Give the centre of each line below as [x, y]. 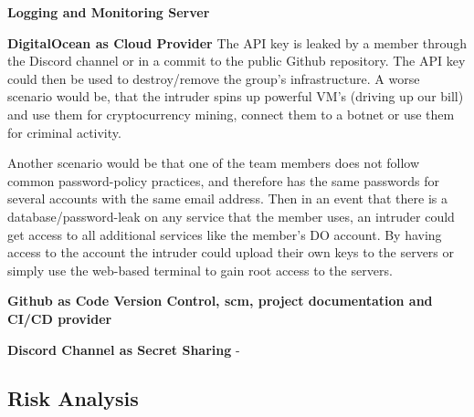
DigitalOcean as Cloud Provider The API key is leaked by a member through [237, 42]
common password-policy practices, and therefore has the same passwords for [223, 180]
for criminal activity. [64, 132]
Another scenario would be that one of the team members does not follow [214, 163]
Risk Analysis [73, 398]
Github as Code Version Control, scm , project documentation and [220, 301]
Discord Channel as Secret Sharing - [124, 349]
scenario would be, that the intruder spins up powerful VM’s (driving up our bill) [236, 96]
